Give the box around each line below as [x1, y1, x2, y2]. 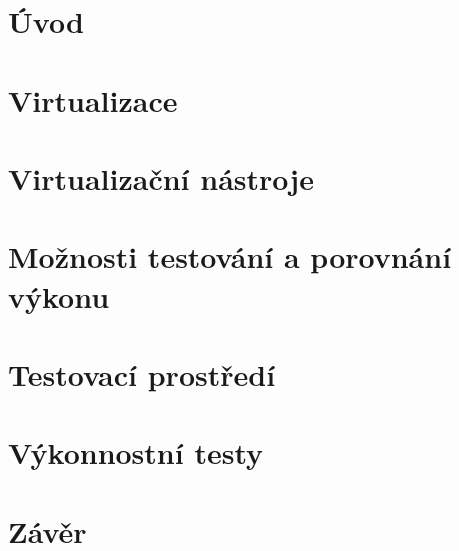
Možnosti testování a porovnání [8, 236, 452, 277]
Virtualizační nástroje [8, 157, 314, 198]
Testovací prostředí [8, 353, 276, 394]
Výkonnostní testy [8, 432, 263, 473]
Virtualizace [8, 79, 178, 120]
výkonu [8, 275, 110, 316]
